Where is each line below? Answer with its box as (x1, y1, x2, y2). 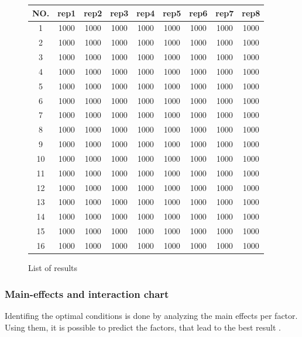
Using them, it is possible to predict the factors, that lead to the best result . (5, 321, 281, 333)
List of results (28, 262, 78, 274)
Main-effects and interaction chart (5, 286, 169, 301)
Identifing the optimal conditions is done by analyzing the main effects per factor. (5, 309, 298, 321)
